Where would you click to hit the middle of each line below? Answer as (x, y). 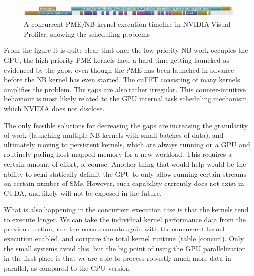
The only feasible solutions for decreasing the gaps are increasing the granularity (126, 125)
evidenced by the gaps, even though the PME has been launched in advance (119, 69)
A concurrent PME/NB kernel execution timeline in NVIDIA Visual (127, 24)
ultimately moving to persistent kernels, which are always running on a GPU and (127, 144)
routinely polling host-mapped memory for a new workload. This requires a (118, 154)
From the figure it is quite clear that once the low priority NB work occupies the (126, 50)
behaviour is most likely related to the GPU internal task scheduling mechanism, (127, 99)
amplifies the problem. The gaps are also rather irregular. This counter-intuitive (125, 89)
